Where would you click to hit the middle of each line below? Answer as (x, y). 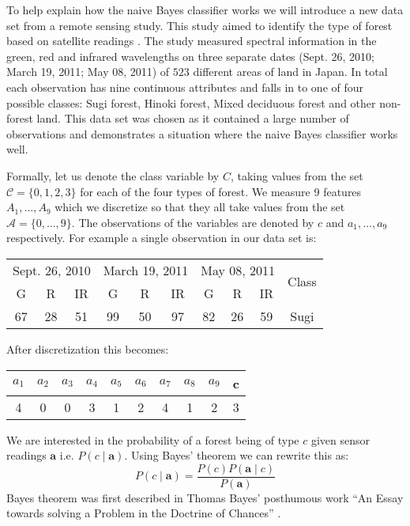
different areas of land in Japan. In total (290, 72)
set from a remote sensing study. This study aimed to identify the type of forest (199, 25)
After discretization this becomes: (88, 348)
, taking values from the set (297, 175)
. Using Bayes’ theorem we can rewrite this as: (237, 455)
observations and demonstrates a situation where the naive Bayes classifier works (202, 133)
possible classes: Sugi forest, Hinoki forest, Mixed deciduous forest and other (191, 102)
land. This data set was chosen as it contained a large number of (193, 118)
